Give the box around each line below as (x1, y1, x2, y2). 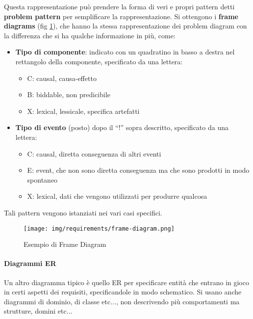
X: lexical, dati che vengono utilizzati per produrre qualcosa (27, 191, 207, 201)
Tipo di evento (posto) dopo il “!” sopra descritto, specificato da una (15, 122, 228, 133)
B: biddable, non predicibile (27, 89, 111, 100)
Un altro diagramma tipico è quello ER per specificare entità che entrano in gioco (4, 277, 249, 287)
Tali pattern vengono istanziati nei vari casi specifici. (4, 207, 162, 217)
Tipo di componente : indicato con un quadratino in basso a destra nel (15, 47, 235, 57)
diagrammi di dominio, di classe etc (4, 296, 111, 306)
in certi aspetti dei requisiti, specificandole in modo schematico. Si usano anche (4, 287, 242, 297)
